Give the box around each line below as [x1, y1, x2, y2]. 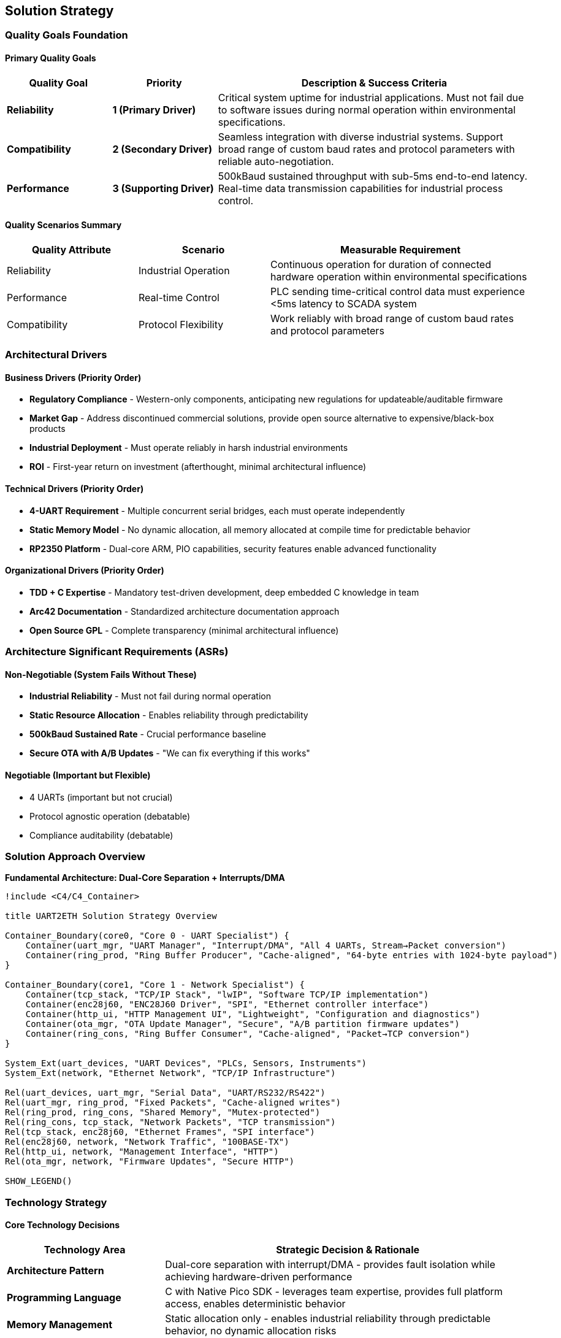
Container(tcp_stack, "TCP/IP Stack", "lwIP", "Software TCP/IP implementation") [25, 990, 429, 1000]
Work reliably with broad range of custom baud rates [270, 312, 514, 325]
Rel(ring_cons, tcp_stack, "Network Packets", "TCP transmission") [5, 1117, 336, 1128]
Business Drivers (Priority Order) [5, 372, 142, 383]
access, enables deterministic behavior [165, 1298, 346, 1310]
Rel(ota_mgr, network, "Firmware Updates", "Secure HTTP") [5, 1156, 295, 1167]
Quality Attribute [31, 243, 112, 256]
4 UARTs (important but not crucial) [29, 791, 173, 802]
